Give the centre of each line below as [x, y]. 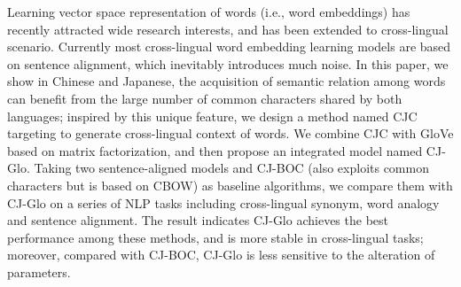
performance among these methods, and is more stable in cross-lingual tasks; [215, 237]
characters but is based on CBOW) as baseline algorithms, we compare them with [230, 185]
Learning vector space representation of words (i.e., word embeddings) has [209, 12]
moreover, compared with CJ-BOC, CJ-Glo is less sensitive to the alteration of [221, 255]
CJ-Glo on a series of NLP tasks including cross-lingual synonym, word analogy [223, 202]
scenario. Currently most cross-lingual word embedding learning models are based [229, 47]
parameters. [39, 271]
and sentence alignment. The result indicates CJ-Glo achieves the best [198, 220]
